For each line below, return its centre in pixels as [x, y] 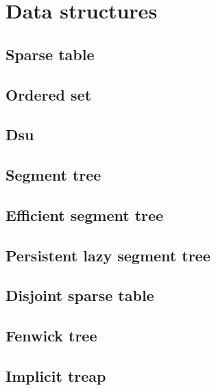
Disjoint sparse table [80, 295]
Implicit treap [56, 376]
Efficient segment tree [85, 214]
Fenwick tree [51, 336]
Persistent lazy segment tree [108, 255]
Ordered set [49, 94]
